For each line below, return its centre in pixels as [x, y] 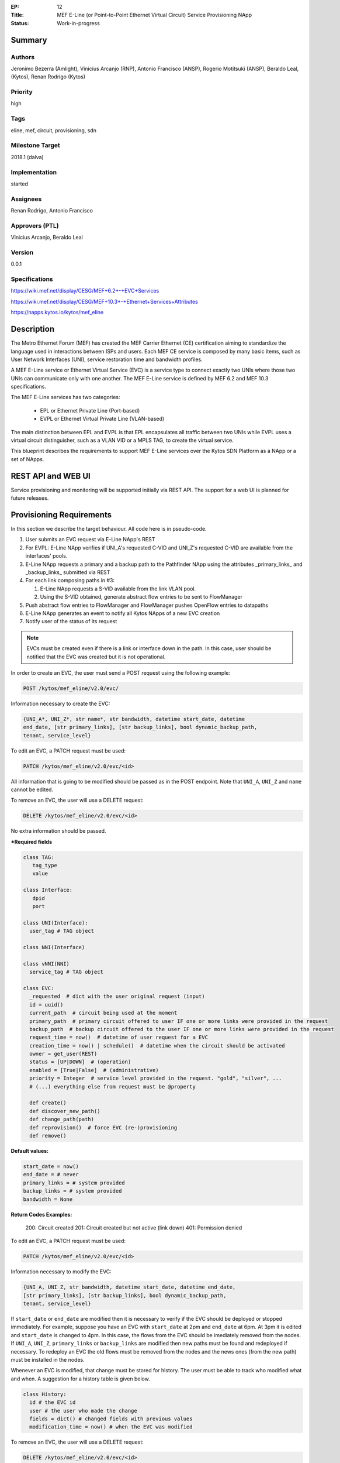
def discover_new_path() [65, 1111]
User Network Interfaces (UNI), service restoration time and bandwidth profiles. [107, 359]
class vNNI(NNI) [46, 964]
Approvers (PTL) [35, 225]
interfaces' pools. [46, 556]
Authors [23, 57]
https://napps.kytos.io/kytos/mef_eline [57, 312]
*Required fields [32, 842]
